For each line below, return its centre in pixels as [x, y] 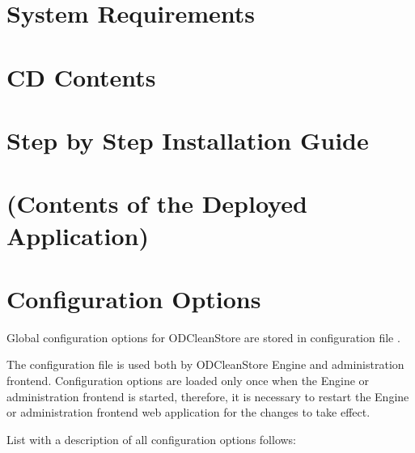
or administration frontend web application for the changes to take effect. [188, 412]
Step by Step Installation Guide [188, 140]
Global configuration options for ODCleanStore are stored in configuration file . [203, 337]
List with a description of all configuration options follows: [152, 439]
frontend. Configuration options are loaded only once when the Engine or [188, 380]
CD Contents [81, 76]
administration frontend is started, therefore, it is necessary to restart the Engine [208, 396]
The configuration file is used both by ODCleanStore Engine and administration [205, 364]
